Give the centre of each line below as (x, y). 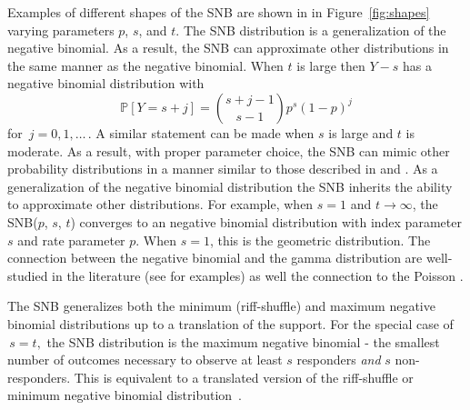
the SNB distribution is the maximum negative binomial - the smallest (243, 341)
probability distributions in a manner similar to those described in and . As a (223, 169)
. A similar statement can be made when (201, 132)
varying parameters (61, 30)
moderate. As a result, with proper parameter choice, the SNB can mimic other (229, 150)
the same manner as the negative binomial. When (145, 65)
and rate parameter (71, 240)
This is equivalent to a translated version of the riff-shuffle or (244, 377)
